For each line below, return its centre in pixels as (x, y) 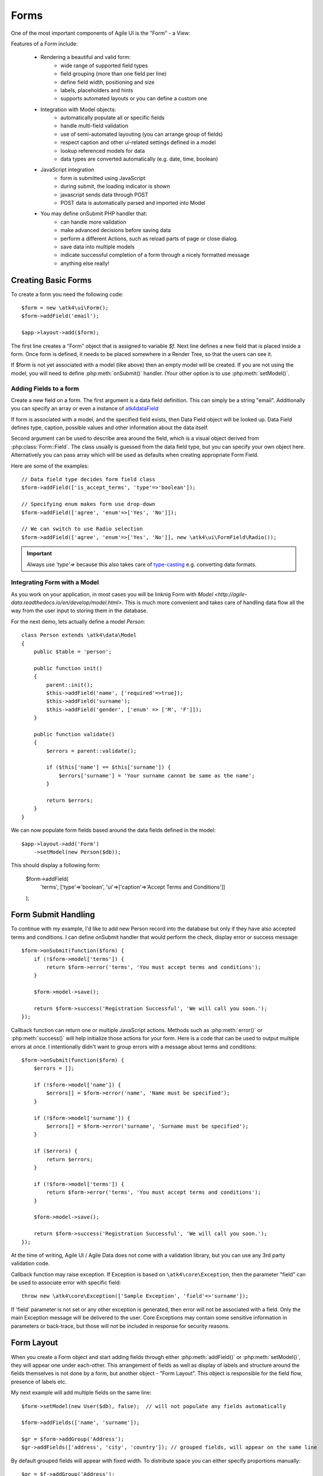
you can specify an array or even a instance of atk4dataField (85, 409)
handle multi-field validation (94, 126)
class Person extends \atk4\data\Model (79, 635)
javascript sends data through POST (105, 194)
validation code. (30, 1263)
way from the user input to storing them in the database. (79, 610)
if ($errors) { (56, 1151)
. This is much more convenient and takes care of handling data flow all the (213, 603)
